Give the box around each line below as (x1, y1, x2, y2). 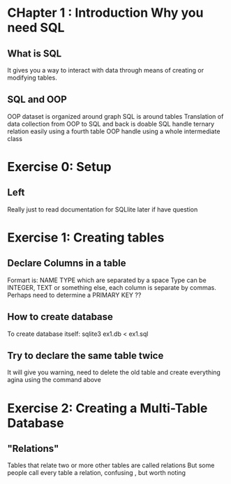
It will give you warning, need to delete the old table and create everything (7, 368, 221, 376)
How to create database (7, 311, 114, 323)
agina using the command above (7, 376, 101, 384)
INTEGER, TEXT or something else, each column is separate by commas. (7, 283, 216, 291)
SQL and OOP (7, 94, 68, 105)
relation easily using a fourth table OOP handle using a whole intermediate (7, 127, 221, 135)
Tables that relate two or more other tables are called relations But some (7, 461, 215, 469)
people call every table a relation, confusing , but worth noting (7, 469, 186, 477)
